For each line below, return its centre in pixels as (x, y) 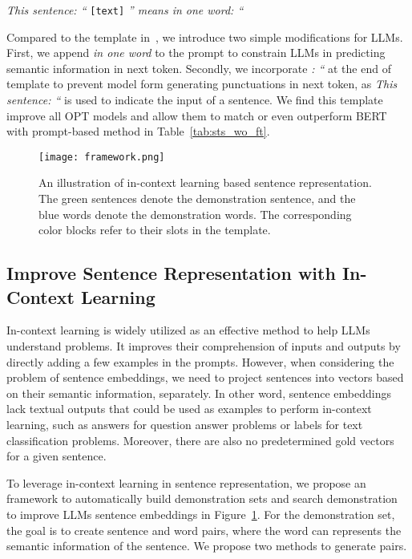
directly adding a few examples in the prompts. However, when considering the (200, 361)
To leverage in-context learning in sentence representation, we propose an (186, 482)
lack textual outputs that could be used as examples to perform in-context (189, 409)
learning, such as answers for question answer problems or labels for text (185, 424)
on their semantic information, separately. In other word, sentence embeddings (199, 393)
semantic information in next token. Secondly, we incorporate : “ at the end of (199, 68)
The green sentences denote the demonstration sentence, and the (197, 198)
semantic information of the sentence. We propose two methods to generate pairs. (207, 546)
